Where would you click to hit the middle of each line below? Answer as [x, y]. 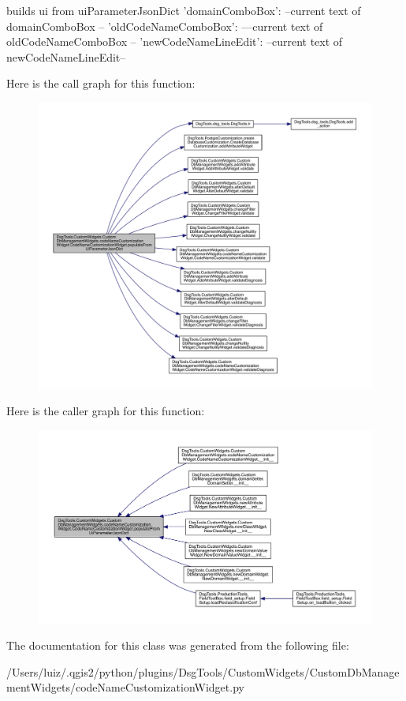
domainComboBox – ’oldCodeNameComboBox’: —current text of [165, 26]
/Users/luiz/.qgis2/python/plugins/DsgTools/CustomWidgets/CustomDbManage [203, 671]
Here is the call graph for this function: [101, 83]
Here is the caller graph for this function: [106, 411]
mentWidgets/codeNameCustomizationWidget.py [125, 687]
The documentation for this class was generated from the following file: [178, 645]
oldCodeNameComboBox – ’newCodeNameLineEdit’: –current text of [175, 41]
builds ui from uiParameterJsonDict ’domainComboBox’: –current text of [184, 10]
